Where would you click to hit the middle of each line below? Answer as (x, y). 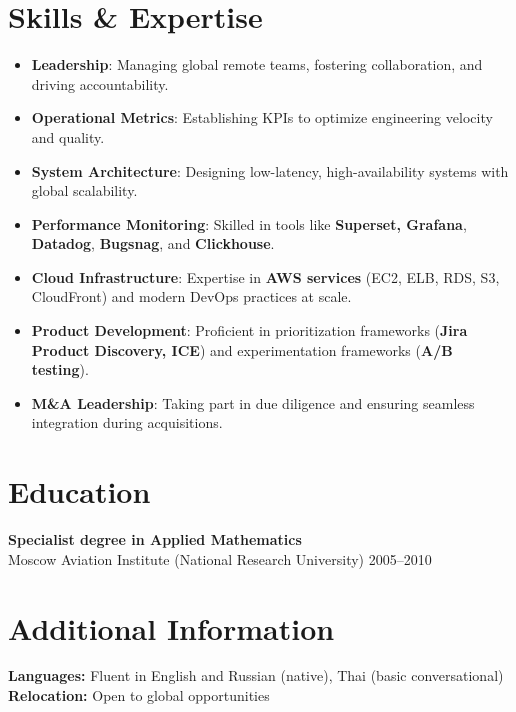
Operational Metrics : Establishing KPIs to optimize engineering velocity (262, 117)
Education (79, 491)
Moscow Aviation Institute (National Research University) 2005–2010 (220, 558)
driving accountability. (100, 83)
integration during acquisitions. (127, 422)
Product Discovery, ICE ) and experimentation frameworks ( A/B (242, 349)
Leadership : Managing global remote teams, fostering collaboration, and (257, 64)
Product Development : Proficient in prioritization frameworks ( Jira (249, 330)
